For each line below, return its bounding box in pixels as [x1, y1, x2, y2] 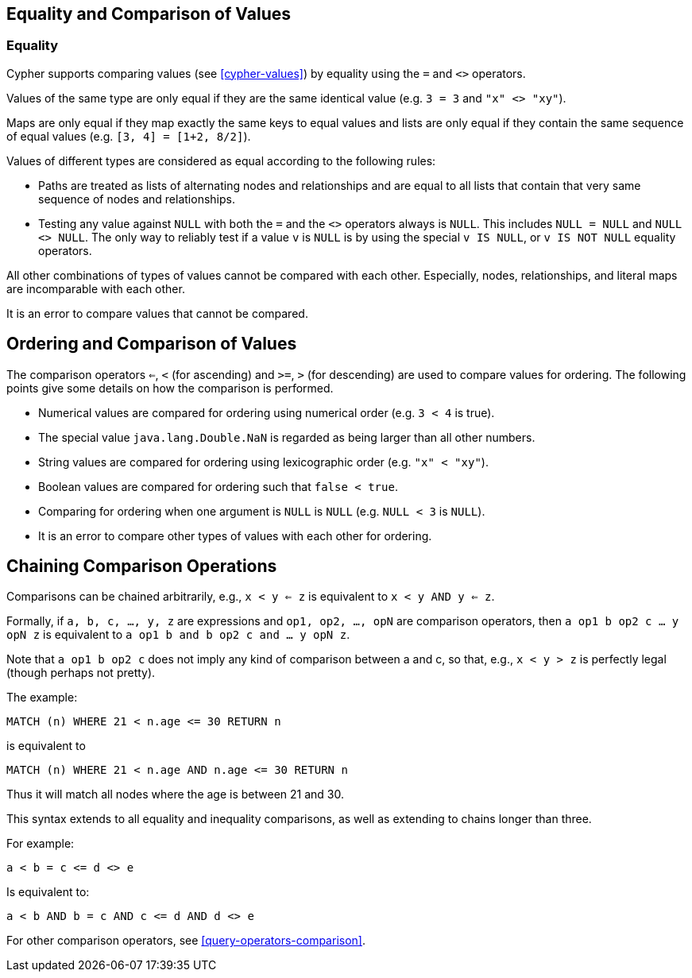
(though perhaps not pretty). [6, 666, 156, 680]
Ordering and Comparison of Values [6, 334, 297, 354]
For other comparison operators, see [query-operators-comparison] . [6, 934, 365, 948]
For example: [6, 837, 75, 851]
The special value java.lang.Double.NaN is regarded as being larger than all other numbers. [38, 430, 535, 444]
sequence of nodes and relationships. [38, 191, 235, 206]
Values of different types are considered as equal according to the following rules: [6, 153, 436, 168]
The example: [6, 690, 78, 705]
